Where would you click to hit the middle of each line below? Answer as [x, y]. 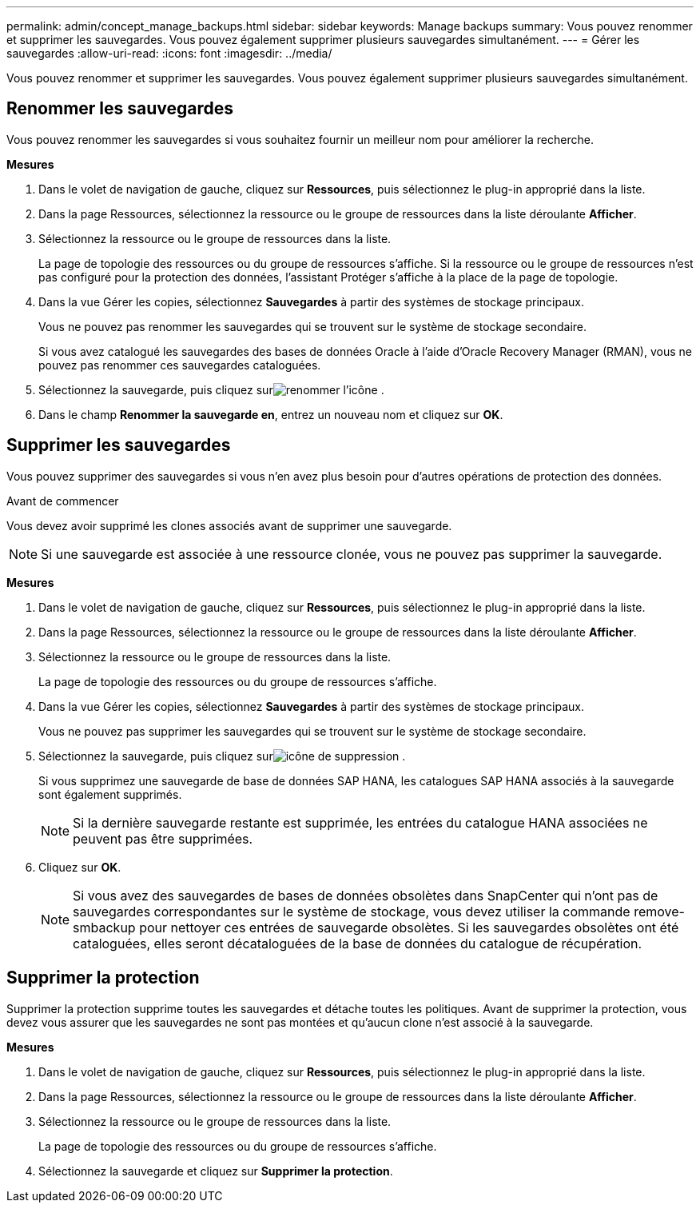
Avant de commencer [63, 501]
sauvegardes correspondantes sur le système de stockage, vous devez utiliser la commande [352, 911]
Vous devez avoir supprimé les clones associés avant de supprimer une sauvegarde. [229, 525]
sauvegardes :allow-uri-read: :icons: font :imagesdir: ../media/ [169, 53]
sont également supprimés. [110, 794]
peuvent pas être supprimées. [163, 838]
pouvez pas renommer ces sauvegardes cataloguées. [180, 365]
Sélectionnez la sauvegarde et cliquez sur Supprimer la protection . [216, 1171]
